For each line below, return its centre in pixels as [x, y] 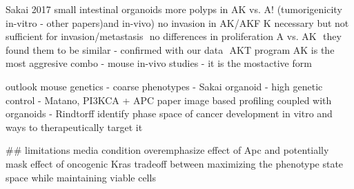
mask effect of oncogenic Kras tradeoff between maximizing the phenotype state [175, 163]
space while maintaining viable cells [81, 177]
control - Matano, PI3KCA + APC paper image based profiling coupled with [169, 100]
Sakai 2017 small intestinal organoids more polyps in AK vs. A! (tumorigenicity [174, 9]
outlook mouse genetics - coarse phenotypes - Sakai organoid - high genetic [164, 86]
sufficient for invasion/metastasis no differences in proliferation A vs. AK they [174, 36]
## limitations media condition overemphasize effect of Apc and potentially [167, 150]
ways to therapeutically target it [74, 127]
